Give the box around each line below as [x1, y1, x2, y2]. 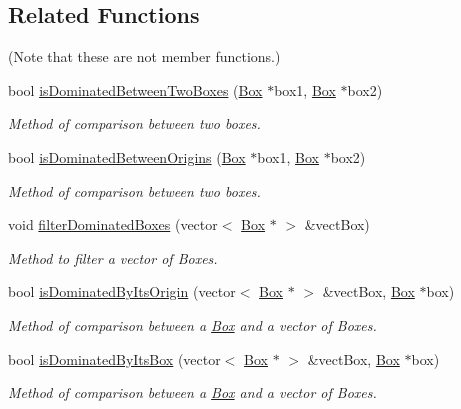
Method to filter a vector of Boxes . [8, 247, 218, 268]
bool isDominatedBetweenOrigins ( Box [8, 146, 246, 167]
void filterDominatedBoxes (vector [8, 214, 218, 235]
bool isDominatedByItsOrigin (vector [8, 281, 236, 302]
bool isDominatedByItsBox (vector [8, 348, 221, 369]
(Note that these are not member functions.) [8, 46, 281, 67]
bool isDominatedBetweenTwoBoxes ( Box [8, 79, 263, 100]
